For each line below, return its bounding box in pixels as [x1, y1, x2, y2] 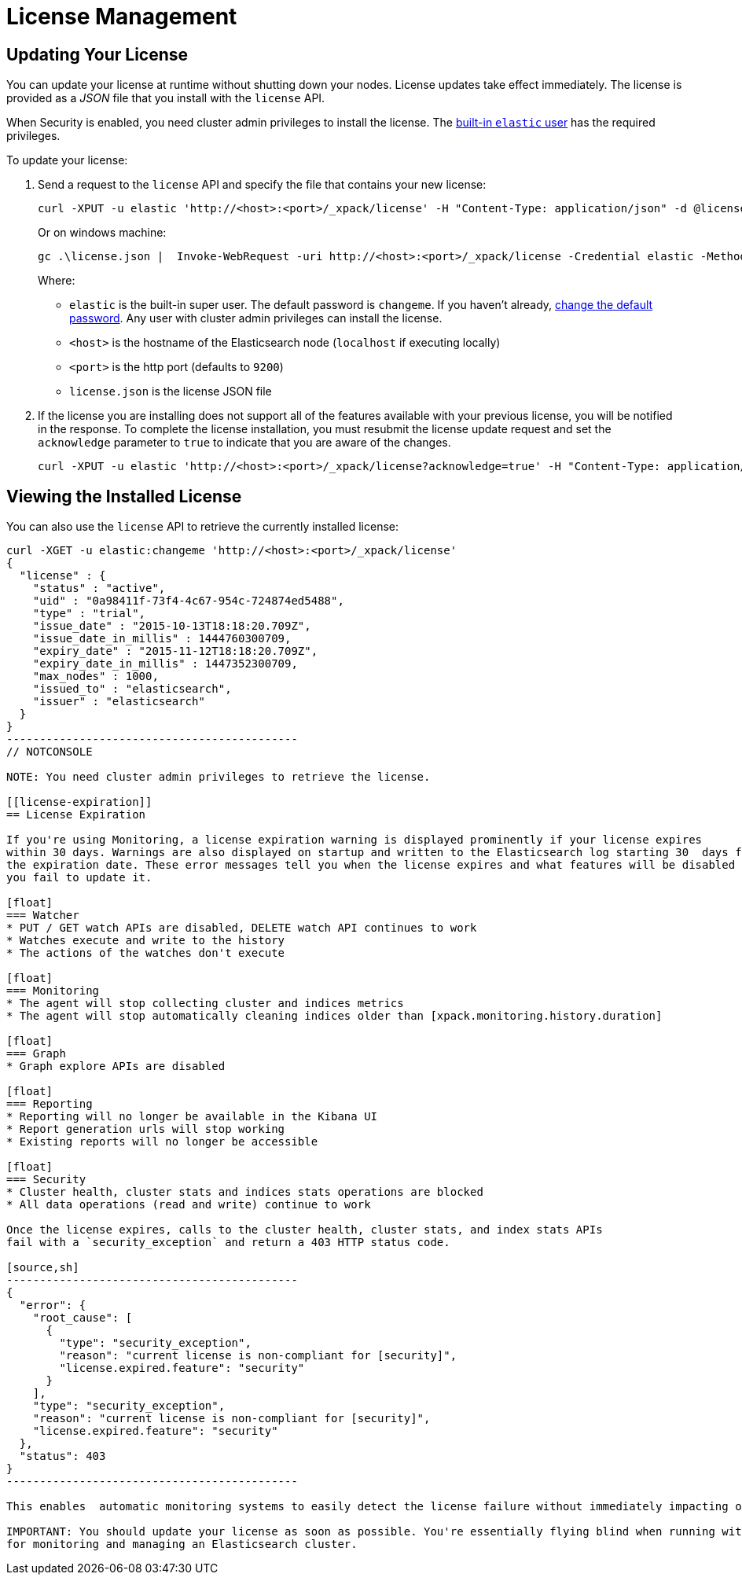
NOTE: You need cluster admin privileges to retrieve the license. [6, 770, 431, 784]
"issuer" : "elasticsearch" [32, 695, 205, 708]
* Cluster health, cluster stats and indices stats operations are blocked [6, 1186, 483, 1199]
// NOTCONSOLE [6, 745, 93, 759]
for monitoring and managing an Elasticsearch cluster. [6, 1538, 358, 1551]
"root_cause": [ [32, 1311, 133, 1325]
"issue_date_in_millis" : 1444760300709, [32, 632, 292, 645]
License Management [6, 3, 237, 30]
